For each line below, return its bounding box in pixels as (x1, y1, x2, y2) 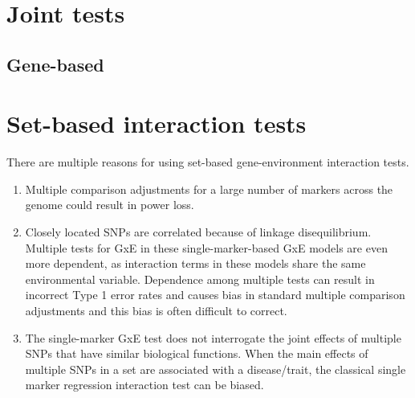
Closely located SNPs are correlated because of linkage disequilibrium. (25, 224, 372, 240)
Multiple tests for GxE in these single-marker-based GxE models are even (25, 239, 388, 256)
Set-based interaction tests (6, 107, 307, 140)
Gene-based (6, 51, 104, 76)
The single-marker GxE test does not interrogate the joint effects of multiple (25, 329, 401, 346)
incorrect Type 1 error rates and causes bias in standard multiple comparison (25, 286, 405, 303)
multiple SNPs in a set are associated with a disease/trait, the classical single (25, 360, 406, 377)
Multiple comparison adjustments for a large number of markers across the (25, 180, 393, 197)
